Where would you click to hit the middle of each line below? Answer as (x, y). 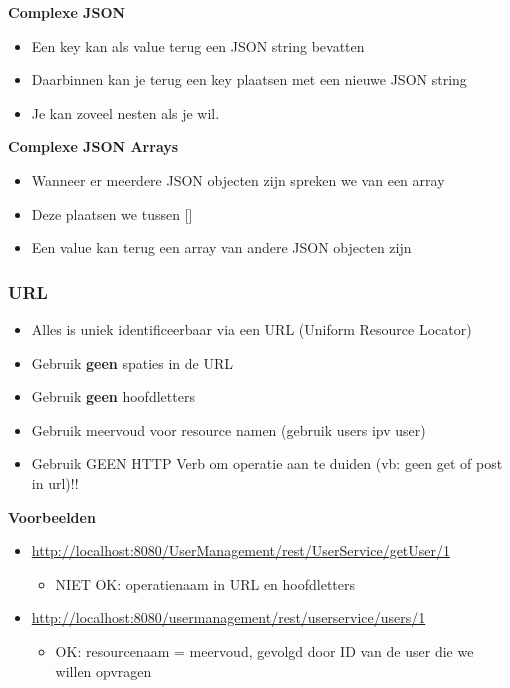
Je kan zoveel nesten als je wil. (125, 112)
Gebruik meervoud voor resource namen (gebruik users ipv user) (228, 429)
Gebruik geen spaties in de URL (132, 362)
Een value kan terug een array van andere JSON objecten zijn (221, 247)
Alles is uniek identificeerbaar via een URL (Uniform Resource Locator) (251, 328)
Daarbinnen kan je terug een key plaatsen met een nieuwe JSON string (249, 79)
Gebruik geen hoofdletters (113, 396)
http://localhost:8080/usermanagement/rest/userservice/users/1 (228, 617)
